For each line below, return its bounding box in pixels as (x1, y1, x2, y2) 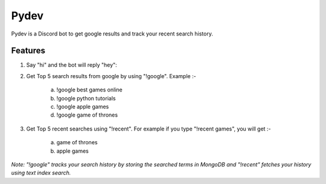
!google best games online (56, 86, 123, 93)
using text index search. (11, 169, 71, 177)
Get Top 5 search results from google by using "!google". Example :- (26, 72, 196, 79)
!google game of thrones (56, 111, 118, 118)
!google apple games (56, 103, 109, 111)
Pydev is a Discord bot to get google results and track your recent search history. (11, 30, 214, 37)
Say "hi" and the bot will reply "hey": (26, 61, 117, 69)
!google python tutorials (56, 94, 116, 102)
